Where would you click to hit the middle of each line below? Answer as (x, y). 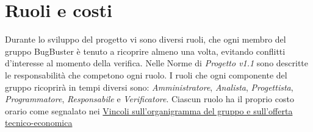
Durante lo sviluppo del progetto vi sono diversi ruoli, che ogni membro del (146, 39)
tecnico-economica (39, 123)
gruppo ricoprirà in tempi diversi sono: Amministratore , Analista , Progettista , (149, 87)
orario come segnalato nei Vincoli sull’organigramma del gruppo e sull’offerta (149, 110)
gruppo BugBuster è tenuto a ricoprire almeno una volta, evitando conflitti (145, 51)
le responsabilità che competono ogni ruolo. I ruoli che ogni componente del (146, 75)
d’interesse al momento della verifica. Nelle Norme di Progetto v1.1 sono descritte (157, 63)
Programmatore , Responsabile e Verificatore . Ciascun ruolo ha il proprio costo (149, 99)
